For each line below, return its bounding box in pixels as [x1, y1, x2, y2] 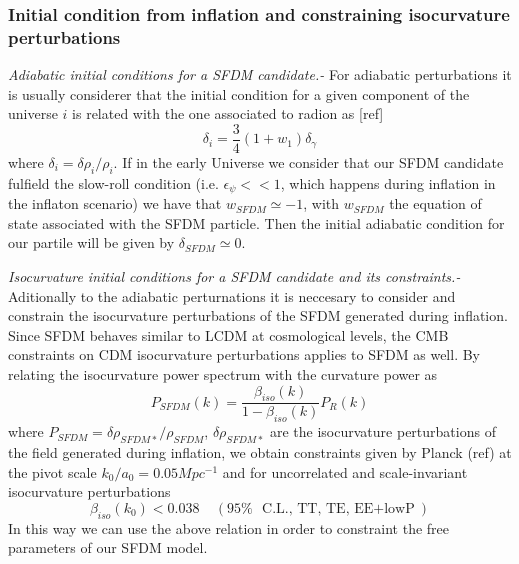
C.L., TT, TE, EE [262, 501, 374, 516]
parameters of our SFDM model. [8, 537, 208, 558]
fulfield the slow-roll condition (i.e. [8, 172, 219, 193]
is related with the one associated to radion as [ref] [72, 103, 384, 124]
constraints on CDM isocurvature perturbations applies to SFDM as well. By [8, 344, 481, 365]
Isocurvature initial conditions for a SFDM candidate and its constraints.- [8, 266, 461, 287]
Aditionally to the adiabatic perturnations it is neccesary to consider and [8, 285, 456, 306]
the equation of [389, 193, 482, 214]
